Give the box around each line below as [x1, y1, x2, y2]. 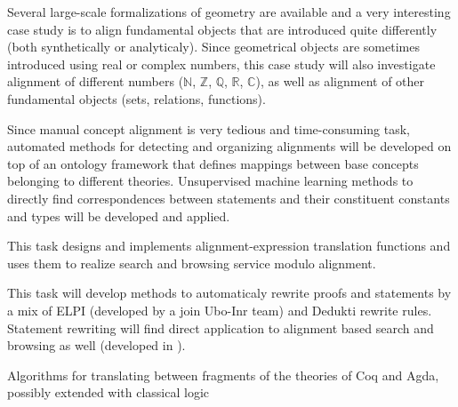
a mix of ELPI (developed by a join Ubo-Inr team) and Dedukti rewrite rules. [7, 300, 432, 319]
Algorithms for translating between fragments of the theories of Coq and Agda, [7, 365, 439, 384]
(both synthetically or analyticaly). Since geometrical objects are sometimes [7, 37, 420, 56]
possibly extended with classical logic [7, 383, 210, 402]
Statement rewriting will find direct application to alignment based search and [7, 318, 434, 337]
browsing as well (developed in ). [7, 336, 186, 355]
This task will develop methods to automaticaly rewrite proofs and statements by [7, 283, 452, 302]
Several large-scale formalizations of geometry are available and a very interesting [7, 3, 451, 20]
